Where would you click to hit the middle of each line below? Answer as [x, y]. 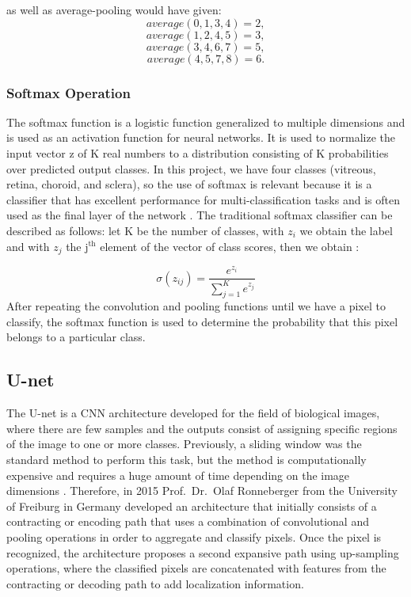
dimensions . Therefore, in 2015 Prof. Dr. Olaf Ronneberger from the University [202, 491]
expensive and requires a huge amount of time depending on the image [178, 475]
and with [28, 246]
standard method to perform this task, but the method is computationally [186, 460]
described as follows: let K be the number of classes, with [145, 230]
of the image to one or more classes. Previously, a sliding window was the [184, 444]
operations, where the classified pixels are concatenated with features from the [196, 568]
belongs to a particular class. [76, 337]
